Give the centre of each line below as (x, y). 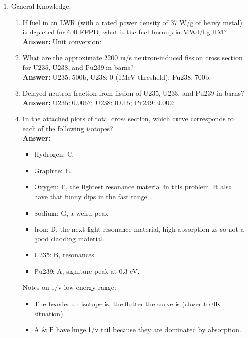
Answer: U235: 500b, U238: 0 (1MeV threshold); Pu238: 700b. (117, 76)
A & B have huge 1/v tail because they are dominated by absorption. (138, 330)
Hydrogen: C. (54, 154)
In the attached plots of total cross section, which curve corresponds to (128, 119)
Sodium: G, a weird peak (71, 212)
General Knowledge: (41, 6)
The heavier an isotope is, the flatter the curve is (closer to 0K (127, 304)
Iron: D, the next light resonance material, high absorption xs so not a (139, 229)
